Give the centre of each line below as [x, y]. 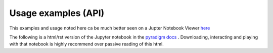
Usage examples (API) [57, 13]
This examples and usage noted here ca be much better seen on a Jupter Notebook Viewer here [110, 28]
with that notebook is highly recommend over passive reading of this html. [86, 44]
